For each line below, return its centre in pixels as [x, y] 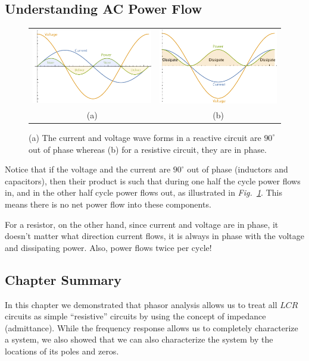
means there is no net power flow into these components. [108, 204]
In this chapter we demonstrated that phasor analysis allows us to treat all [141, 304]
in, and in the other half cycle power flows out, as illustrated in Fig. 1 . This [143, 192]
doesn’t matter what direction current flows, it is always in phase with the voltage [154, 236]
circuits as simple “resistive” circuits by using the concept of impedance [135, 316]
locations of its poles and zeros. [62, 351]
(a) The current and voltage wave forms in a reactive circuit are [145, 137]
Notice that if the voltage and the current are [88, 169]
